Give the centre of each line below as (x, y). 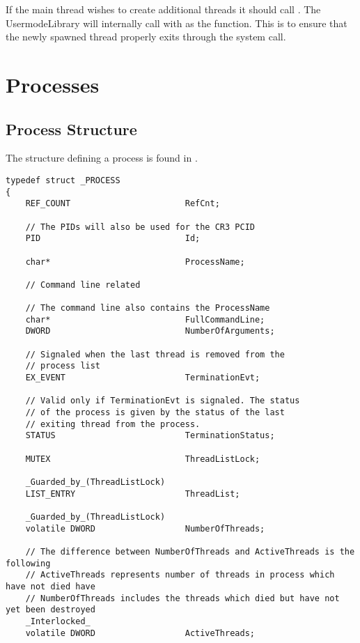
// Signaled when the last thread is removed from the (155, 354)
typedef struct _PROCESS (63, 180)
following (28, 563)
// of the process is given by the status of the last (155, 413)
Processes (53, 84)
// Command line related (83, 285)
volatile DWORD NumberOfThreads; (145, 528)
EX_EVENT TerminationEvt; (143, 378)
